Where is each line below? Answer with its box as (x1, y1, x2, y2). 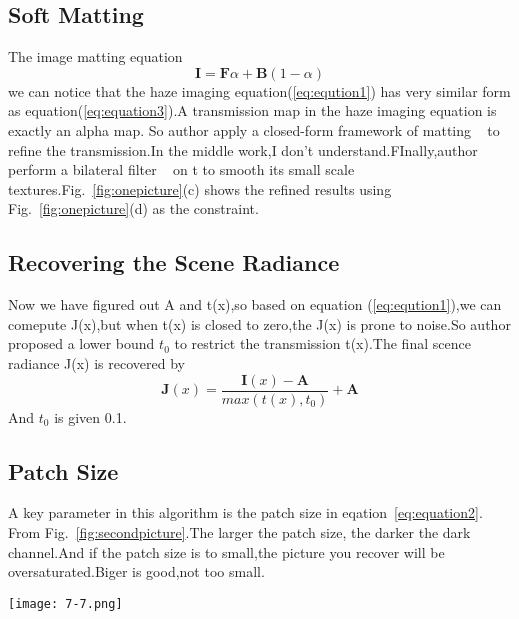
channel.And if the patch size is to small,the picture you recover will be (8, 541, 445, 562)
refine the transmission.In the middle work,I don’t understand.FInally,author (8, 139, 478, 160)
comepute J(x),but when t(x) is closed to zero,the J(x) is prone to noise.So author (8, 313, 511, 334)
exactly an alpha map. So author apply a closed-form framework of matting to (8, 119, 500, 140)
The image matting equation (8, 46, 183, 67)
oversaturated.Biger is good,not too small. (8, 561, 265, 582)
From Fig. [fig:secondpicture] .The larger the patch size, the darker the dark (8, 521, 471, 542)
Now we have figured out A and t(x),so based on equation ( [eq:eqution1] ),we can (8, 294, 502, 315)
